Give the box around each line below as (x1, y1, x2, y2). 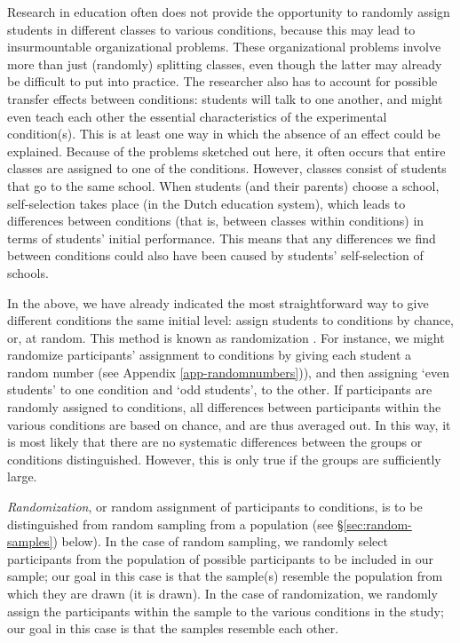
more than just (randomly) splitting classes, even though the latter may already (7, 54, 442, 73)
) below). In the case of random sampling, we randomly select (52, 532, 388, 551)
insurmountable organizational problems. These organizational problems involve (7, 37, 441, 56)
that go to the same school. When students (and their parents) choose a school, (7, 176, 440, 194)
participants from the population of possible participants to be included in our (7, 549, 434, 568)
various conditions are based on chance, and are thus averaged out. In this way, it (7, 415, 451, 433)
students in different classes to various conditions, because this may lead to (7, 20, 416, 38)
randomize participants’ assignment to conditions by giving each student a (7, 345, 412, 364)
